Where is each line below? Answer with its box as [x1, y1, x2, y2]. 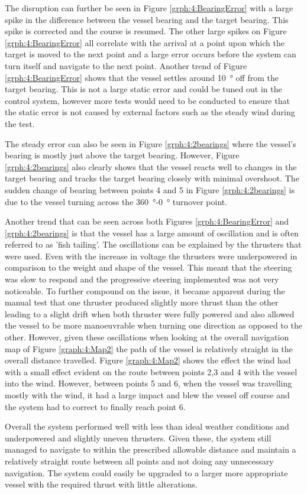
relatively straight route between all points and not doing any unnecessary [5, 454, 274, 467]
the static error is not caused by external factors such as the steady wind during [5, 106, 295, 118]
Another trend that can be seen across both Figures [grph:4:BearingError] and [5, 215, 289, 227]
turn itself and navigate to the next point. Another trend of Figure [5, 59, 247, 71]
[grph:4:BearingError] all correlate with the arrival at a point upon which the [5, 36, 285, 48]
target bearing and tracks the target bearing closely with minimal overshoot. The [5, 172, 299, 184]
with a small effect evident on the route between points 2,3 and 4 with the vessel [5, 365, 298, 378]
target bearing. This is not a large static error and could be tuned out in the [5, 83, 282, 95]
